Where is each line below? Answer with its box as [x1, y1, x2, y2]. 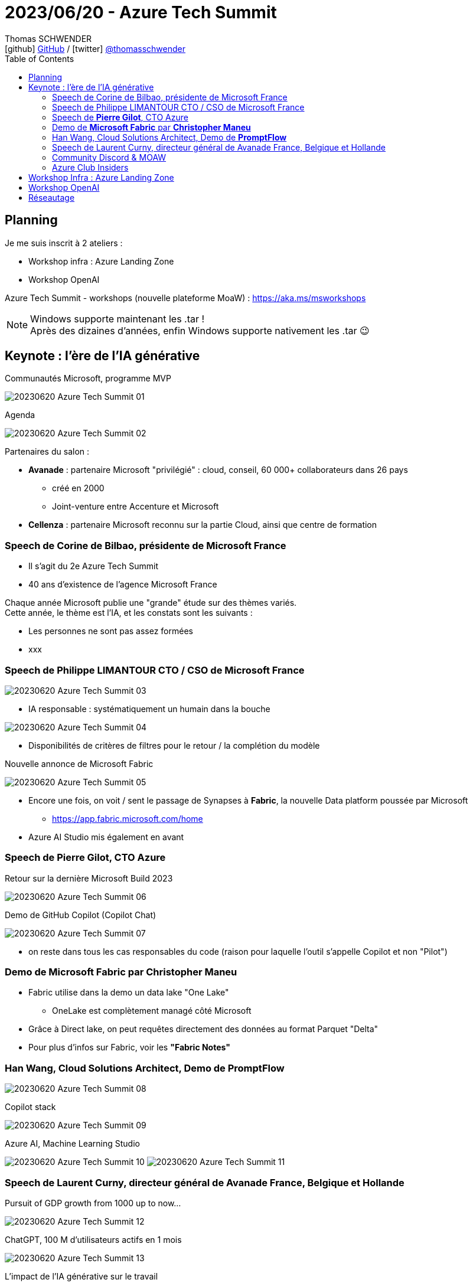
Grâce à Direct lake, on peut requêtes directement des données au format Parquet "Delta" [28, 1024, 379, 1034]
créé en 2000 [52, 483, 105, 494]
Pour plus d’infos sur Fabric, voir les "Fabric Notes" [28, 1042, 230, 1053]
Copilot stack [5, 1102, 56, 1112]
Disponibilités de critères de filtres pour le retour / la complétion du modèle [28, 740, 320, 750]
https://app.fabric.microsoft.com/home [52, 813, 203, 824]
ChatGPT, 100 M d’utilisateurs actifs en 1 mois [5, 1234, 182, 1245]
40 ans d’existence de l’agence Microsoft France [28, 579, 217, 590]
